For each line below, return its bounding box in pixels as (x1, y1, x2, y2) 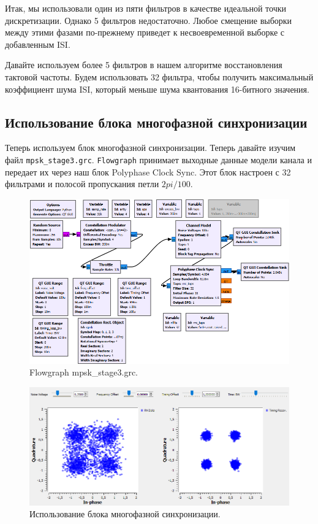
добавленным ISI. (5, 37, 70, 50)
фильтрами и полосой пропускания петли (5, 177, 159, 190)
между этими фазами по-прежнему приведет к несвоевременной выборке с (5, 26, 284, 39)
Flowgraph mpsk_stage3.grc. (29, 366, 138, 379)
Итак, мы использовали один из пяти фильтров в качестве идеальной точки (5, 2, 286, 14)
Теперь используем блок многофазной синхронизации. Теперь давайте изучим (5, 141, 296, 154)
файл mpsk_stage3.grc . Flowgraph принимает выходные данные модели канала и (5, 153, 312, 166)
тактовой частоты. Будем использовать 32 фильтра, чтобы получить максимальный (5, 70, 314, 83)
